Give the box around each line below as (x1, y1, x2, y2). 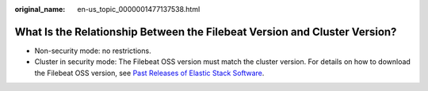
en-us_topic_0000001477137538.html (77, 5, 201, 13)
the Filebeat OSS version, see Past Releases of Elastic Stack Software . (34, 68, 265, 78)
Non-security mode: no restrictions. (34, 46, 151, 55)
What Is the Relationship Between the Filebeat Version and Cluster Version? (14, 25, 397, 39)
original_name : (14, 5, 66, 13)
